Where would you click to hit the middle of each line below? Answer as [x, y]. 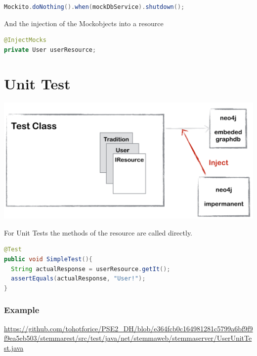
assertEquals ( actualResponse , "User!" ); [78, 279]
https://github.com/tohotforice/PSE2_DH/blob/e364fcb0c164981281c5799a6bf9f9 [128, 328]
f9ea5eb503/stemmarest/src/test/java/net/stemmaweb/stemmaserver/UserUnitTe [128, 338]
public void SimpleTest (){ [48, 259]
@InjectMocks [25, 40]
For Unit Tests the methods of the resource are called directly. [98, 232]
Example [22, 310]
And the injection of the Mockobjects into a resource [84, 23]
